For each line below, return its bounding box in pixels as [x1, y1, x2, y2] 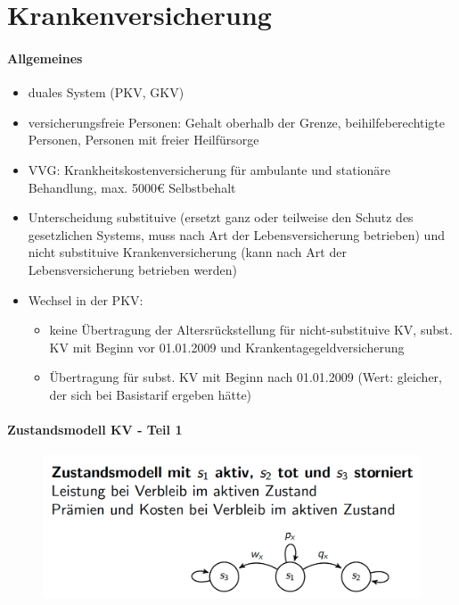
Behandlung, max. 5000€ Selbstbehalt [28, 178, 236, 196]
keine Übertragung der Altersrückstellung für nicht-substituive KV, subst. [49, 320, 453, 339]
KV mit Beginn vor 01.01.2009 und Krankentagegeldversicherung [49, 337, 405, 356]
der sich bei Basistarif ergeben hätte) [49, 385, 252, 403]
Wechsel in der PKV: [28, 290, 143, 309]
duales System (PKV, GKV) [28, 83, 184, 102]
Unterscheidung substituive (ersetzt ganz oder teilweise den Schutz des [28, 208, 414, 227]
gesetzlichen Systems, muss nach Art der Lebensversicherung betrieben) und [28, 225, 445, 244]
